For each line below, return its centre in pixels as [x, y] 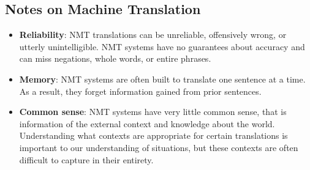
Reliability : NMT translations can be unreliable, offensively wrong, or [153, 35]
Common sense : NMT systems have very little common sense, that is [153, 112]
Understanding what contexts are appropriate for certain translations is [153, 135]
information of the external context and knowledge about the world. [147, 123]
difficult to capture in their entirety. [86, 159]
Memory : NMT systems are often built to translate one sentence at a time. [162, 79]
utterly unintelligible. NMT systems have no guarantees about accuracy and [162, 46]
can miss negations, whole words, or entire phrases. [115, 58]
